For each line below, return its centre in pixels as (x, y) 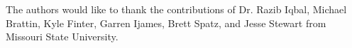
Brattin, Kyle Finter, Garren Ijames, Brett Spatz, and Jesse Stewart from (166, 23)
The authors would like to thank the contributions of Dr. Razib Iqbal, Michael (176, 9)
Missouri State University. (62, 37)
